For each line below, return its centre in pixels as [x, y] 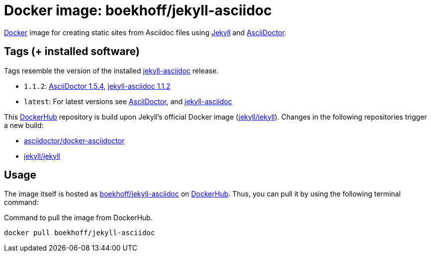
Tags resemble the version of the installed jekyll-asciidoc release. [111, 70]
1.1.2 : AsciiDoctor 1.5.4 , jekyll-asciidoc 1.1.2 [97, 86]
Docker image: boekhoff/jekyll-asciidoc [138, 10]
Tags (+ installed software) [72, 52]
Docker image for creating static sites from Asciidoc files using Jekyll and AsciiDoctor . [145, 32]
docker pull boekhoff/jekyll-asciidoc [80, 233]
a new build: [24, 125]
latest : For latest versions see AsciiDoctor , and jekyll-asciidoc [128, 101]
